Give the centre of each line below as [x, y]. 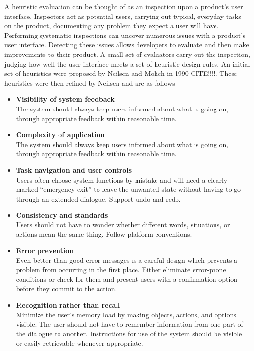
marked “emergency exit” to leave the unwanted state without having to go [128, 189]
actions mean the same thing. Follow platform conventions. [104, 234]
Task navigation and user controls [74, 170]
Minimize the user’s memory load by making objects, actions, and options [126, 314]
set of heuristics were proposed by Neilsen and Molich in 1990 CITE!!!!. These [121, 73]
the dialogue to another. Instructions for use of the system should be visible [129, 333]
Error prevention [45, 250]
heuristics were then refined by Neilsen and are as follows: [91, 83]
